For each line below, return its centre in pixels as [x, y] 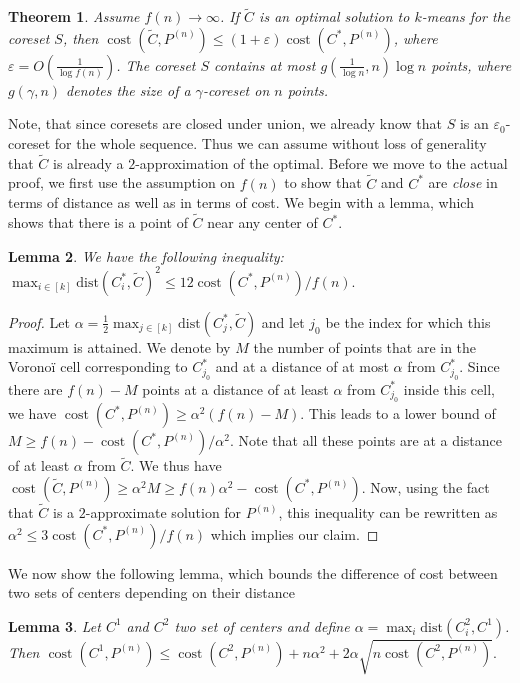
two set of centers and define [262, 625]
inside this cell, [449, 388]
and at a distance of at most [302, 366]
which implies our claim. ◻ [294, 533]
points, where [471, 64]
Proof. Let [39, 321]
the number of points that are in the [365, 346]
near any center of [262, 222]
